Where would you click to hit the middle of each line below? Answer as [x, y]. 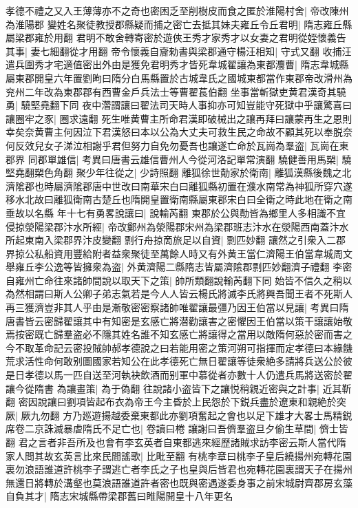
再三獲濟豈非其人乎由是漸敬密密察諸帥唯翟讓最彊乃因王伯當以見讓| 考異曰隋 [177, 307]
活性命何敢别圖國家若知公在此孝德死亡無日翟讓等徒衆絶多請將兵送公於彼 [188, 361]
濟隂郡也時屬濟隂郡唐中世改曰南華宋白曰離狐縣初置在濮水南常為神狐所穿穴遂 [179, 186]
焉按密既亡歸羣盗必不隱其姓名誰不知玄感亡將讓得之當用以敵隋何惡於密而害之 [179, 334]
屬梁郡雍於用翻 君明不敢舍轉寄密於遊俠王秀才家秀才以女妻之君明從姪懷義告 [176, 38]
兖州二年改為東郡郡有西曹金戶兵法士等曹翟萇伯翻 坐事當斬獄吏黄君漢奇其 [171, 91]
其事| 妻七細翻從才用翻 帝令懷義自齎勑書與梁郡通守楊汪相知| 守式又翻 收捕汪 [179, 51]
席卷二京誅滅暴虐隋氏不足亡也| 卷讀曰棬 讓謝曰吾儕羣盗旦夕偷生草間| [161, 428]
